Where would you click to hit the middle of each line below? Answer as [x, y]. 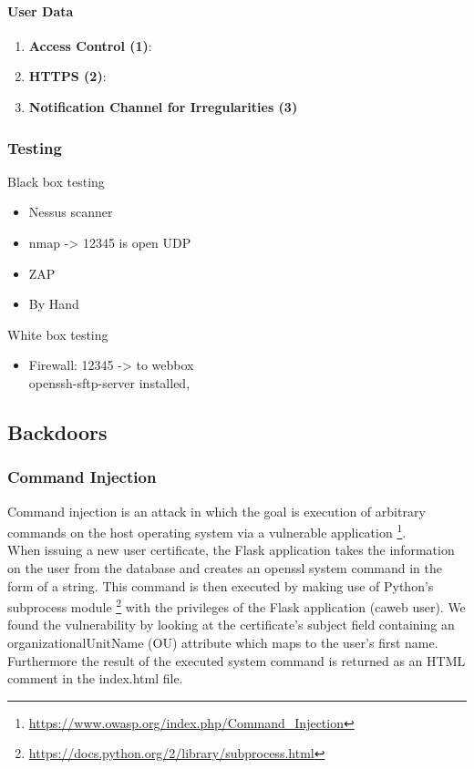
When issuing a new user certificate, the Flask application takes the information [231, 550]
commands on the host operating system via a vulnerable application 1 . [207, 531]
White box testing [58, 334]
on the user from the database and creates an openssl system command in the [225, 567]
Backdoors [57, 431]
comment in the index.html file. [95, 678]
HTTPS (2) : [67, 76]
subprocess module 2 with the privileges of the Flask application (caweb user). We [237, 605]
